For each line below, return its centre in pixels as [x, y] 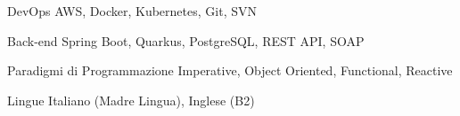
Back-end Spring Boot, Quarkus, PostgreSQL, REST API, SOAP [186, 40]
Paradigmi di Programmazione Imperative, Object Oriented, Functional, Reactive [230, 70]
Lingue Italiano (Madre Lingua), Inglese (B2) [131, 100]
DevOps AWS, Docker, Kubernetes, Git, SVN [132, 11]
